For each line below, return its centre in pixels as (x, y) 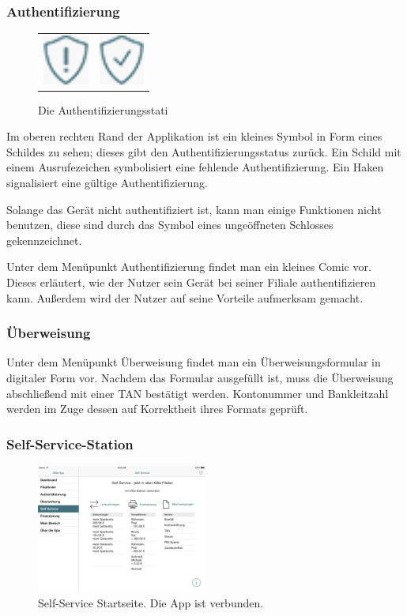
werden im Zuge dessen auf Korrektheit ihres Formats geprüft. (157, 409)
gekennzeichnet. (44, 240)
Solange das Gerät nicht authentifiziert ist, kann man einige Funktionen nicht (194, 209)
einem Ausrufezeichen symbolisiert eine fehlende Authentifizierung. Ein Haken (195, 167)
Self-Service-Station (70, 443)
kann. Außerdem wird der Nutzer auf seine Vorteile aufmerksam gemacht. (185, 297)
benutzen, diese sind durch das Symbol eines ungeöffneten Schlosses (170, 225)
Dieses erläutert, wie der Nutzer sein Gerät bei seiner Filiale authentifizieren (191, 282)
